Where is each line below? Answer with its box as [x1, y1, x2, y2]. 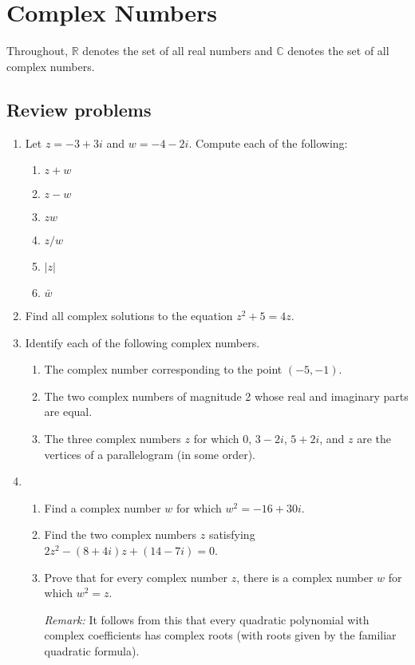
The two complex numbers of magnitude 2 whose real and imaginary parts [44, 387, 409, 404]
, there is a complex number [236, 568, 373, 585]
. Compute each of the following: [188, 134, 348, 151]
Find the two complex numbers [44, 526, 197, 543]
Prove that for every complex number [44, 568, 227, 585]
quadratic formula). [44, 643, 140, 659]
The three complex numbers [44, 430, 181, 447]
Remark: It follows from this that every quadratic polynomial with [44, 611, 370, 627]
